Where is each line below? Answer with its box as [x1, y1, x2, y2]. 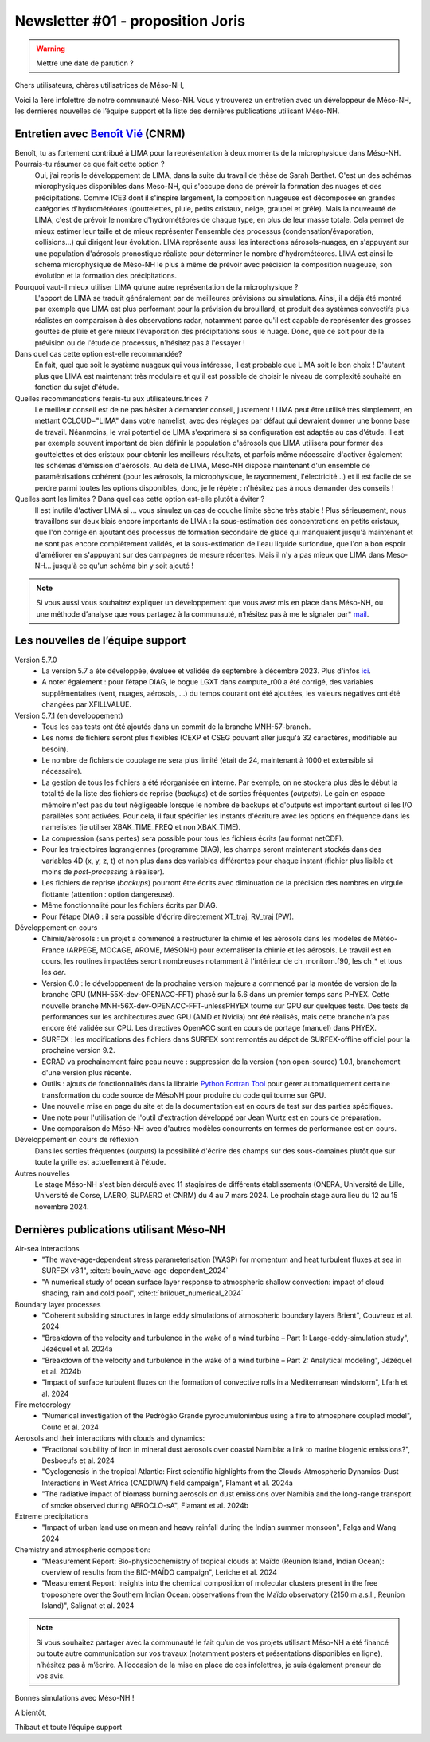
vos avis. [36, 1671, 65, 1681]
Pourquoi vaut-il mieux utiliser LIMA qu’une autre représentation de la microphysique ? [14, 282, 299, 291]
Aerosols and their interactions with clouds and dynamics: [14, 1433, 205, 1443]
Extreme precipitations [14, 1511, 89, 1521]
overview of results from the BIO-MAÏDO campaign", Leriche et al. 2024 [41, 1567, 278, 1577]
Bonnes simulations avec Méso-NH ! [14, 1693, 135, 1703]
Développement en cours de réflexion [14, 1135, 139, 1145]
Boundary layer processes [14, 1299, 101, 1309]
